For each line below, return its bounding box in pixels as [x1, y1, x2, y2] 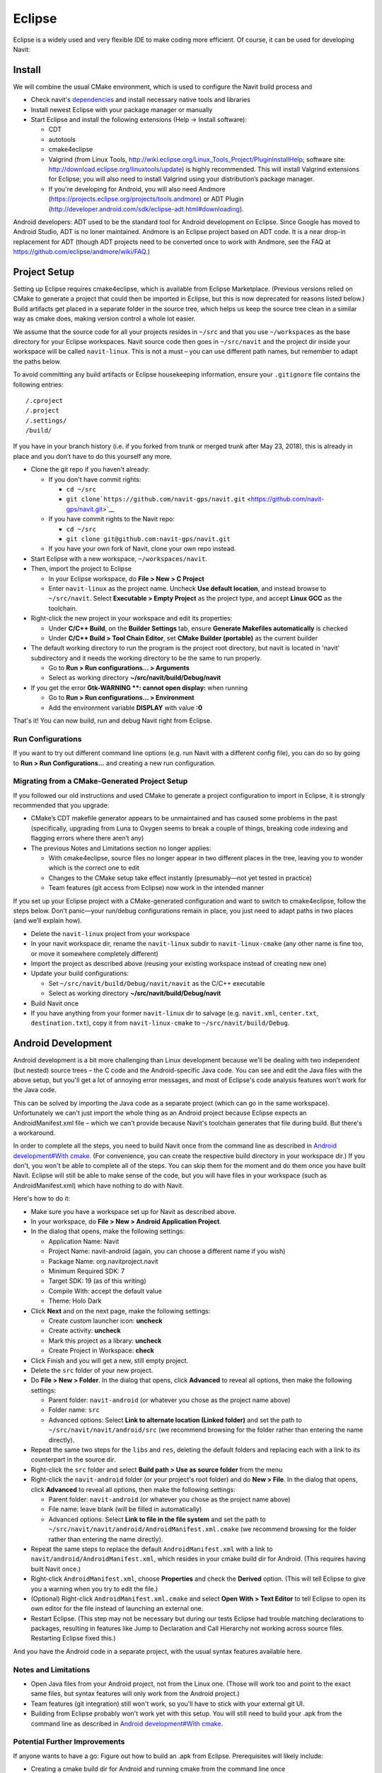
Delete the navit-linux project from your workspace [30, 929, 190, 938]
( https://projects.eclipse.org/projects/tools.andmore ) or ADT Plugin [48, 195, 244, 204]
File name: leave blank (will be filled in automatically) [48, 1505, 202, 1513]
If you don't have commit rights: [48, 475, 141, 484]
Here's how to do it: [13, 1194, 71, 1203]
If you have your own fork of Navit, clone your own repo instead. [48, 545, 236, 553]
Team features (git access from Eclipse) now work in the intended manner [48, 884, 265, 892]
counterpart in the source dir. [30, 1455, 116, 1464]
